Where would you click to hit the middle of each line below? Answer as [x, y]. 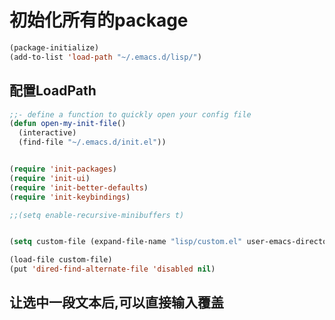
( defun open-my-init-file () [68, 124]
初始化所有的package [99, 20]
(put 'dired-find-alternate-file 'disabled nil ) [112, 269]
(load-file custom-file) [61, 260]
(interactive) [47, 133]
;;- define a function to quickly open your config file [130, 114]
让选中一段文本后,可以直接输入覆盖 [117, 302]
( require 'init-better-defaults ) [79, 187]
